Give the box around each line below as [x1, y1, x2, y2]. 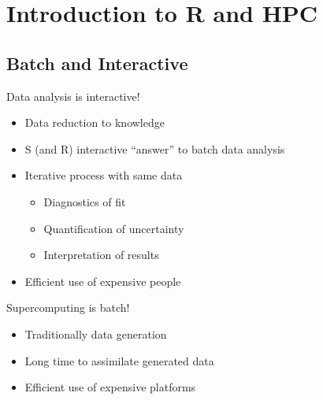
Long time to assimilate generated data [24, 352, 214, 369]
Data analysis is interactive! [6, 87, 140, 104]
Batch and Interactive [6, 50, 188, 75]
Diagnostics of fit [43, 193, 126, 209]
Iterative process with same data [24, 167, 183, 183]
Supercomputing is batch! [6, 299, 130, 316]
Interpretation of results [43, 246, 159, 263]
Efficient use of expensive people [24, 272, 181, 289]
